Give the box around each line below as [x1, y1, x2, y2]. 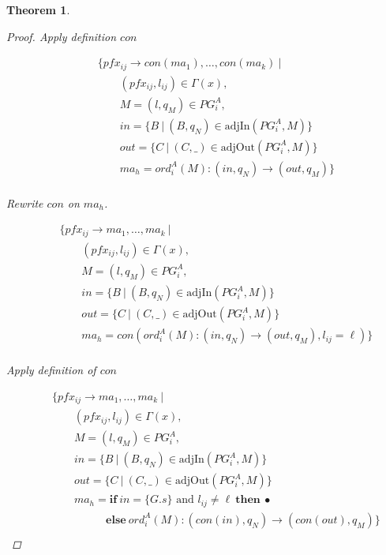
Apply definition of [6, 362, 96, 378]
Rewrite [6, 194, 43, 211]
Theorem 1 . [6, 2, 70, 17]
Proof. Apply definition [6, 28, 117, 44]
